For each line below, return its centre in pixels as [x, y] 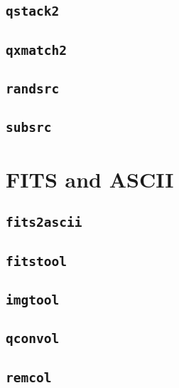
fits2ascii [44, 223]
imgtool [33, 300]
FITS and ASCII [90, 179]
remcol [29, 377]
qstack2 [33, 11]
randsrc [33, 89]
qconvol [33, 339]
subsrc [29, 128]
